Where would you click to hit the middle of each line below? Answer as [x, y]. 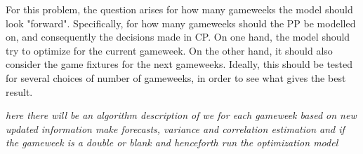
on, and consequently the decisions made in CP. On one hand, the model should [178, 37]
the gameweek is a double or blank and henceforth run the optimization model [172, 142]
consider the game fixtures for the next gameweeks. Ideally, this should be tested [179, 64]
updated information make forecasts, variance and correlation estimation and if [175, 128]
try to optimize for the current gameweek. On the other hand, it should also [169, 50]
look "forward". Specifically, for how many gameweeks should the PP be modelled [181, 23]
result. [19, 91]
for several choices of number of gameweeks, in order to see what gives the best [176, 77]
